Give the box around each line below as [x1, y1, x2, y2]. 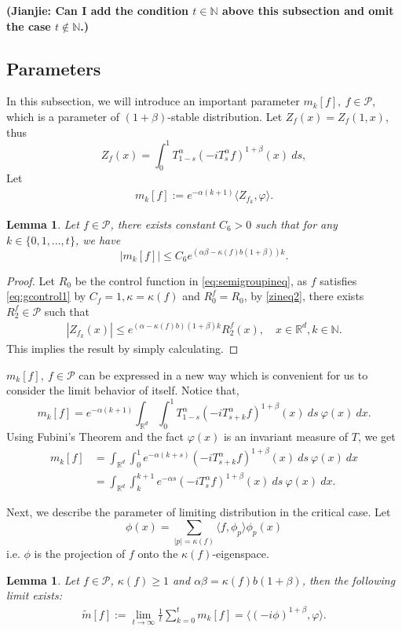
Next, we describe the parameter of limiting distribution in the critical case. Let [6, 504, 391, 520]
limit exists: [6, 587, 62, 603]
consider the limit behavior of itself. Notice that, [6, 382, 239, 398]
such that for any [255, 215, 338, 232]
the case [6, 17, 51, 34]
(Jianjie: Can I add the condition [6, 2, 188, 18]
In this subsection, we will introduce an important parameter [6, 93, 300, 109]
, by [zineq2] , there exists [243, 288, 364, 304]
